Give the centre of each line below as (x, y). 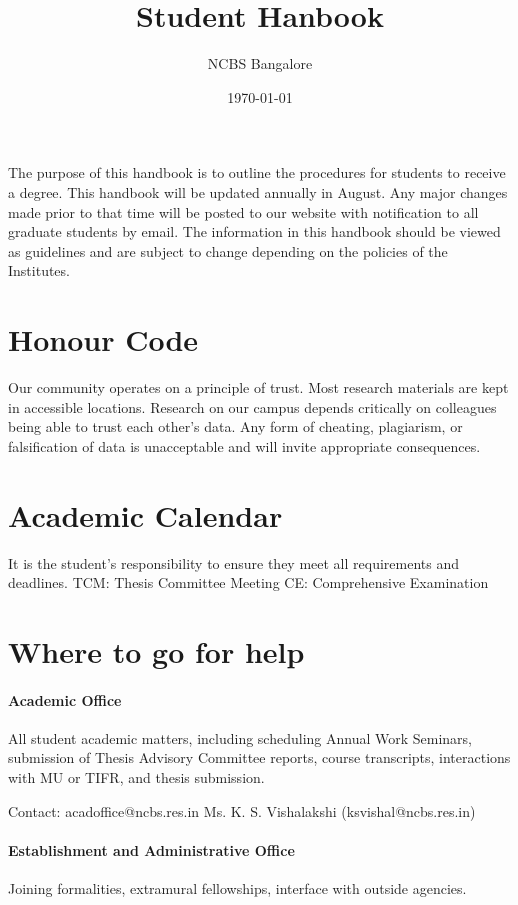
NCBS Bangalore (260, 63)
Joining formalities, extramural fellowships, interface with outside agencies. (237, 888)
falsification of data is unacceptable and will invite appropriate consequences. (244, 445)
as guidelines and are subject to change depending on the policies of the (228, 250)
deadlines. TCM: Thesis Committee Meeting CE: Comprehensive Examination (248, 582)
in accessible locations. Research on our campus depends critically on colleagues (252, 406)
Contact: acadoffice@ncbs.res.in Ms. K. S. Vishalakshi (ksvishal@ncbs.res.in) (242, 810)
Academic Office (65, 699)
